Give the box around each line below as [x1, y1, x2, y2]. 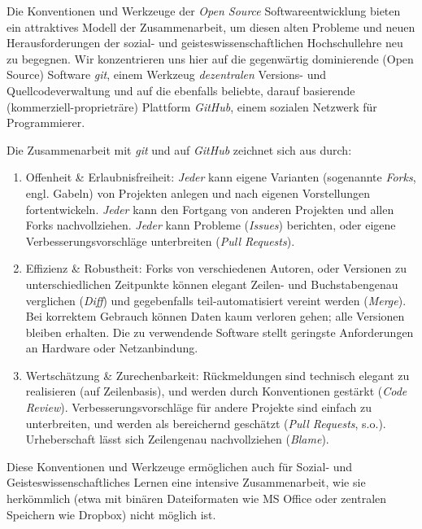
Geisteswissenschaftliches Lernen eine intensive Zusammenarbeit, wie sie [7, 474, 366, 491]
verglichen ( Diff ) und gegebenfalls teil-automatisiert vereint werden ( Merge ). [25, 291, 407, 308]
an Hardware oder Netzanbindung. [25, 339, 198, 356]
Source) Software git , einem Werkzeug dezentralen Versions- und [7, 66, 327, 83]
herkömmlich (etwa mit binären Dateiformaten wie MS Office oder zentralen [7, 490, 387, 507]
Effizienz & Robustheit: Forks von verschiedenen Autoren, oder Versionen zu [25, 260, 407, 277]
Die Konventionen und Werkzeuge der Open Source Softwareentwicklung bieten [7, 2, 401, 19]
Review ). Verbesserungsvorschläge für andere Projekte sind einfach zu [25, 399, 372, 416]
